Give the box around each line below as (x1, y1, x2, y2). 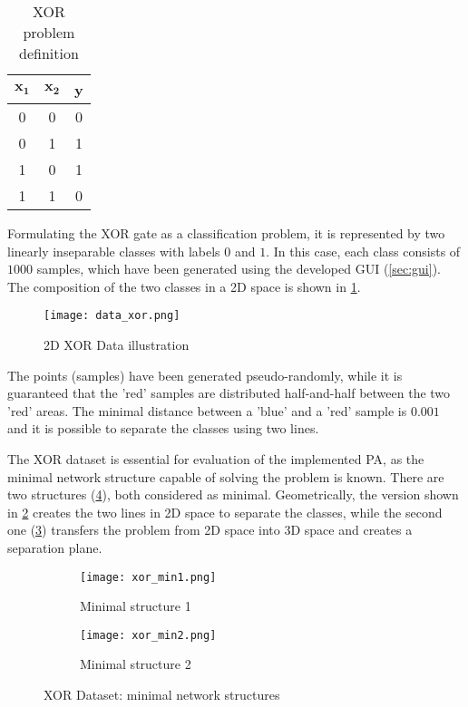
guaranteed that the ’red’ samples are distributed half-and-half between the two (7, 383, 451, 402)
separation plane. (7, 538, 102, 557)
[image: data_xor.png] (44, 309, 180, 323)
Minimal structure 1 (80, 596, 191, 615)
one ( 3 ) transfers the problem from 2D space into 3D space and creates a (7, 520, 413, 539)
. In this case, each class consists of (266, 241, 461, 260)
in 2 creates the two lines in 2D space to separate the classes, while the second (7, 502, 443, 521)
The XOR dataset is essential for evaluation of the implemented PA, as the (7, 450, 424, 468)
